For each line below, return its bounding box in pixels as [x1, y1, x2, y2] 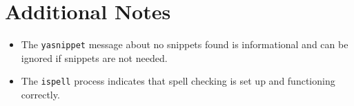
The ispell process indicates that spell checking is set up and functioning [21, 74, 335, 88]
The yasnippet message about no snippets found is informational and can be [21, 37, 348, 52]
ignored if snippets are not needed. [21, 50, 168, 65]
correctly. [21, 87, 60, 102]
